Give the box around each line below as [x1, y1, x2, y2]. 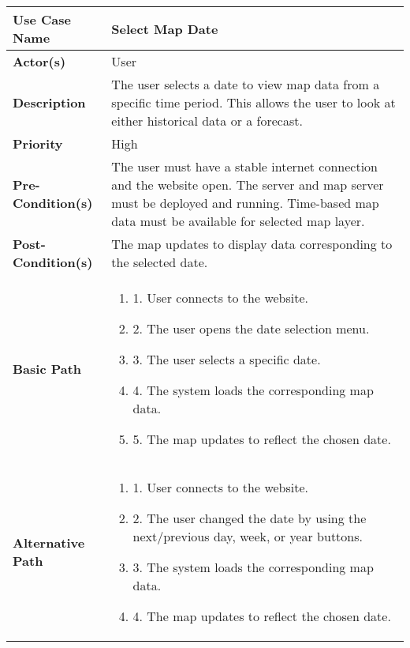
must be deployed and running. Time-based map [111, 194, 379, 212]
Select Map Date [111, 19, 218, 38]
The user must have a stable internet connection [111, 157, 378, 175]
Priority [13, 134, 63, 153]
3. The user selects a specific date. [132, 350, 321, 368]
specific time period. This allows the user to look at [111, 93, 396, 111]
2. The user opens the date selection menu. [132, 319, 370, 337]
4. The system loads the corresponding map [132, 381, 374, 399]
